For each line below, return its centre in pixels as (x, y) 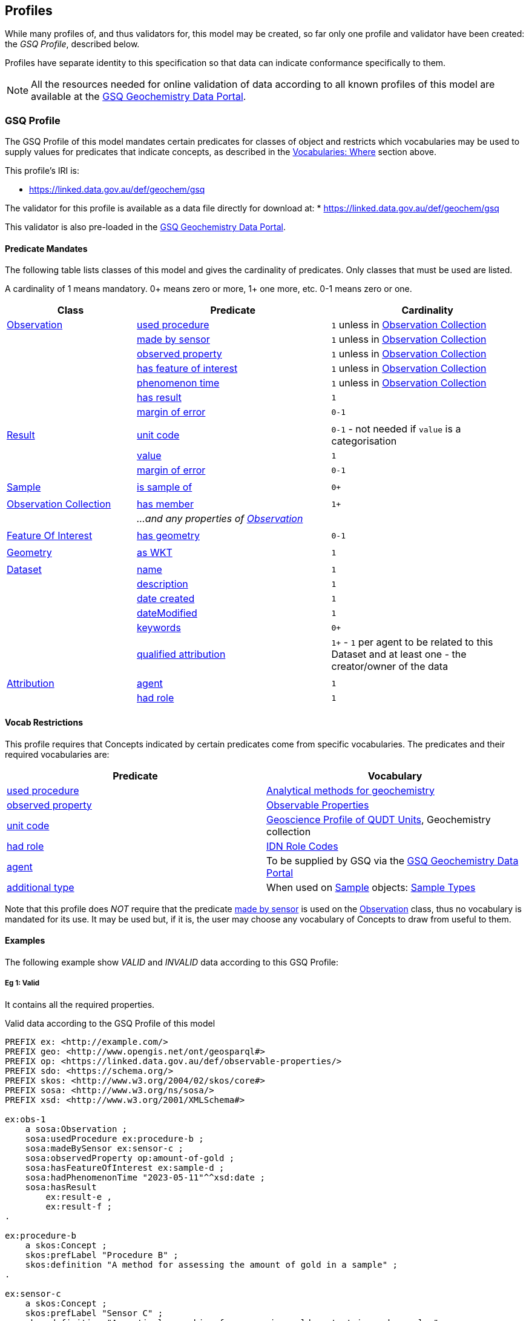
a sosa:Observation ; (76, 1129)
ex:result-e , (79, 1197)
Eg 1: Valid (22, 983)
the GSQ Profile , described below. (72, 44)
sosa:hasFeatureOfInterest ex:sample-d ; (125, 1167)
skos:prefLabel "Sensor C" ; (94, 1313)
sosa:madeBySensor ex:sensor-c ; (104, 1148)
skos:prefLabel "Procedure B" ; (102, 1255)
